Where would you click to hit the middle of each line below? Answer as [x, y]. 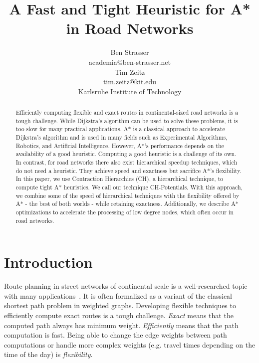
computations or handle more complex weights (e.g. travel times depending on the [130, 344]
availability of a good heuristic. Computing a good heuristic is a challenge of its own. [126, 154]
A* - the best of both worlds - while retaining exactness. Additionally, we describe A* [127, 204]
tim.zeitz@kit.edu [130, 82]
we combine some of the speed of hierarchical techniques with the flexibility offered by [128, 195]
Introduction [48, 262]
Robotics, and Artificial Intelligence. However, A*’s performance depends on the [120, 145]
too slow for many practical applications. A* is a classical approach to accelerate [120, 129]
